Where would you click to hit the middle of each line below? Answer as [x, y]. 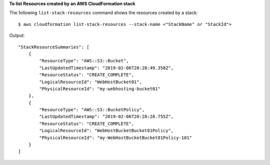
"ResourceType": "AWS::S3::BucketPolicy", [92, 110]
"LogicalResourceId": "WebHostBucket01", [91, 82]
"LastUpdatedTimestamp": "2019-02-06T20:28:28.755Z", [106, 117]
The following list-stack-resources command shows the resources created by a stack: [103, 13]
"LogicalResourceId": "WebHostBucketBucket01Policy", [106, 131]
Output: [17, 35]
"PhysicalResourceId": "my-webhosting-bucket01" [100, 89]
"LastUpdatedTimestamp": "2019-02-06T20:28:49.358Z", [106, 68]
